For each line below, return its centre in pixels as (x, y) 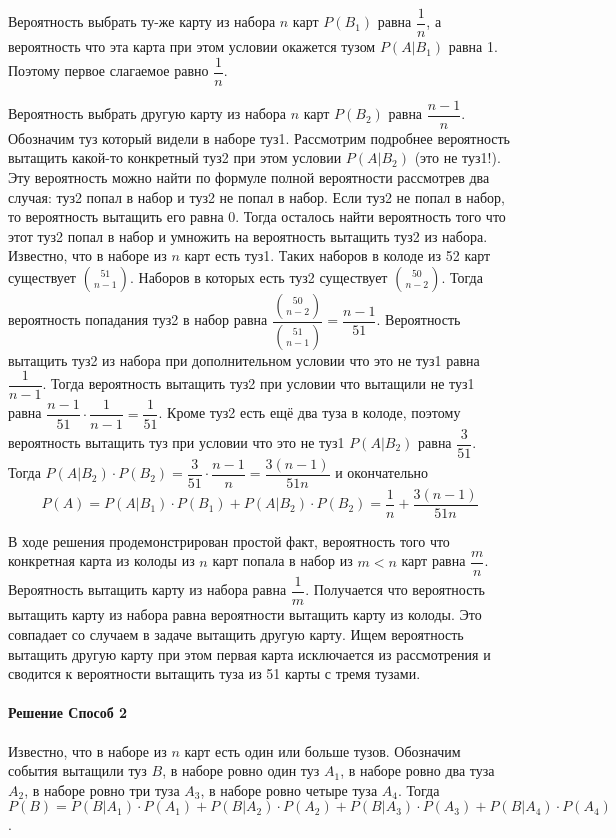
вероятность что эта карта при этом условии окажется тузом (192, 46)
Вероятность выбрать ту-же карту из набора (142, 21)
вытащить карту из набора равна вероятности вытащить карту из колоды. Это (245, 614)
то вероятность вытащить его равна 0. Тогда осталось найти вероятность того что (257, 216)
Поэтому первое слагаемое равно (108, 70)
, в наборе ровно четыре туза (289, 789)
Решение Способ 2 (68, 712)
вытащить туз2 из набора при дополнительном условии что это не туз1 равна (244, 359)
